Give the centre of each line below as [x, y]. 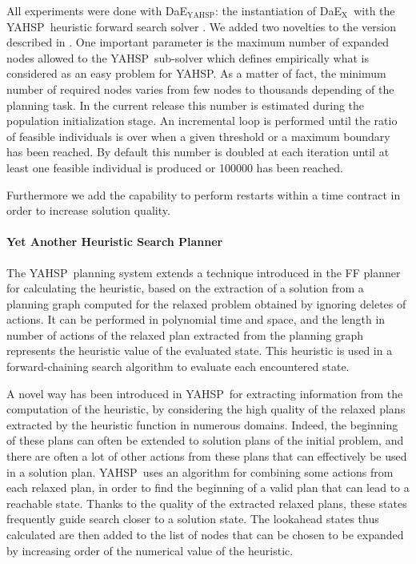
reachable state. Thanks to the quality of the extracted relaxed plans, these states [207, 503]
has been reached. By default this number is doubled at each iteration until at [198, 152]
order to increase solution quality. [88, 210]
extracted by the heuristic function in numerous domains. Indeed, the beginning [202, 424]
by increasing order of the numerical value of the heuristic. [150, 550]
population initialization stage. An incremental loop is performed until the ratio [202, 121]
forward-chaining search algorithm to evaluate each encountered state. [178, 367]
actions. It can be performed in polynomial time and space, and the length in [196, 319]
